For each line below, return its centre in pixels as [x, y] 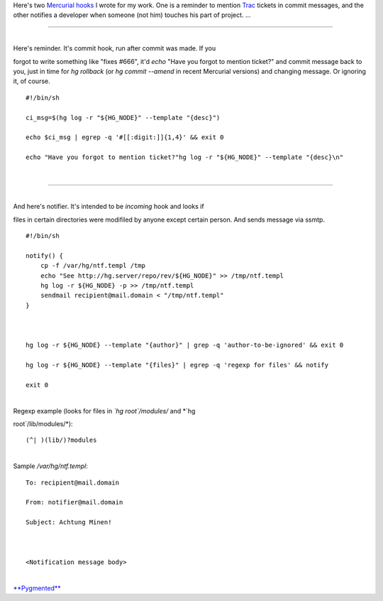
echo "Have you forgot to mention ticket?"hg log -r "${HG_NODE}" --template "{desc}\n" [185, 157]
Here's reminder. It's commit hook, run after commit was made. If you [115, 48]
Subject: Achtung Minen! [69, 523]
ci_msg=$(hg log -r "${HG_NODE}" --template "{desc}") [123, 118]
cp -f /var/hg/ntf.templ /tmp [93, 266]
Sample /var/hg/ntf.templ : [50, 466]
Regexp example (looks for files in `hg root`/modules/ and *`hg [104, 411]
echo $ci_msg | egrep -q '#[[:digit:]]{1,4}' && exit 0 [125, 137]
